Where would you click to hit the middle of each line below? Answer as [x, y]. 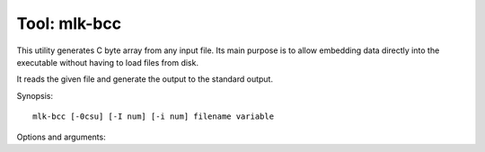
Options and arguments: [62, 137]
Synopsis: [35, 95]
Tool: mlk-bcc [69, 23]
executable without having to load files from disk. [108, 62]
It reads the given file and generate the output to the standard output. [145, 79]
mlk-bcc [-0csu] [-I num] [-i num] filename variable [153, 116]
